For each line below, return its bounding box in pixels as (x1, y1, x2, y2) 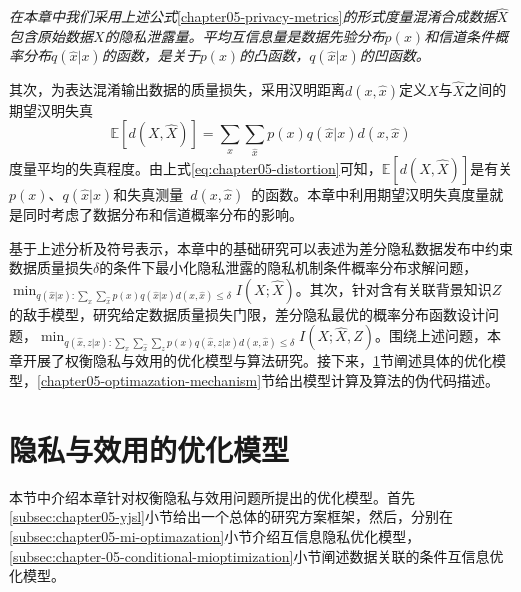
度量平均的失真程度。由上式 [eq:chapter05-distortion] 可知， (9, 158, 382, 179)
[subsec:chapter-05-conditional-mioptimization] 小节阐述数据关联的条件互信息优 (9, 545, 504, 566)
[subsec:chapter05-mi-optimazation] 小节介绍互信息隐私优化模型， (9, 525, 421, 546)
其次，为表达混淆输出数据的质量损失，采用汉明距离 (9, 79, 345, 100)
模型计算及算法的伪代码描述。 (303, 370, 500, 391)
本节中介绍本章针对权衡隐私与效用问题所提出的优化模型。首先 (9, 486, 415, 507)
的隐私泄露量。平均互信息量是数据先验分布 (104, 25, 385, 46)
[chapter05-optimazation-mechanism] (37, 370, 262, 391)
